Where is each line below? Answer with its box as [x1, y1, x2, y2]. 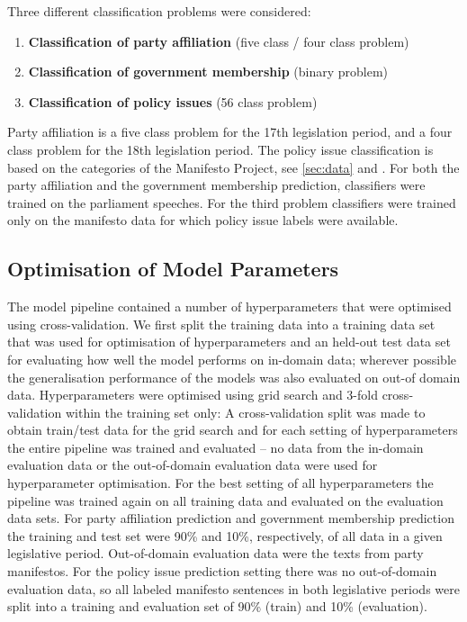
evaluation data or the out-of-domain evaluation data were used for [7, 455, 378, 474]
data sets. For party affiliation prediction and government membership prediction [7, 509, 454, 527]
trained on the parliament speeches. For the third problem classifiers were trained [7, 193, 456, 212]
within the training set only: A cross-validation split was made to [65, 402, 426, 421]
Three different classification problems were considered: [7, 2, 311, 20]
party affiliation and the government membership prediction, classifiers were [7, 176, 426, 194]
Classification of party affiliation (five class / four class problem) [28, 32, 409, 50]
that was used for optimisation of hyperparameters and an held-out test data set [7, 332, 451, 351]
